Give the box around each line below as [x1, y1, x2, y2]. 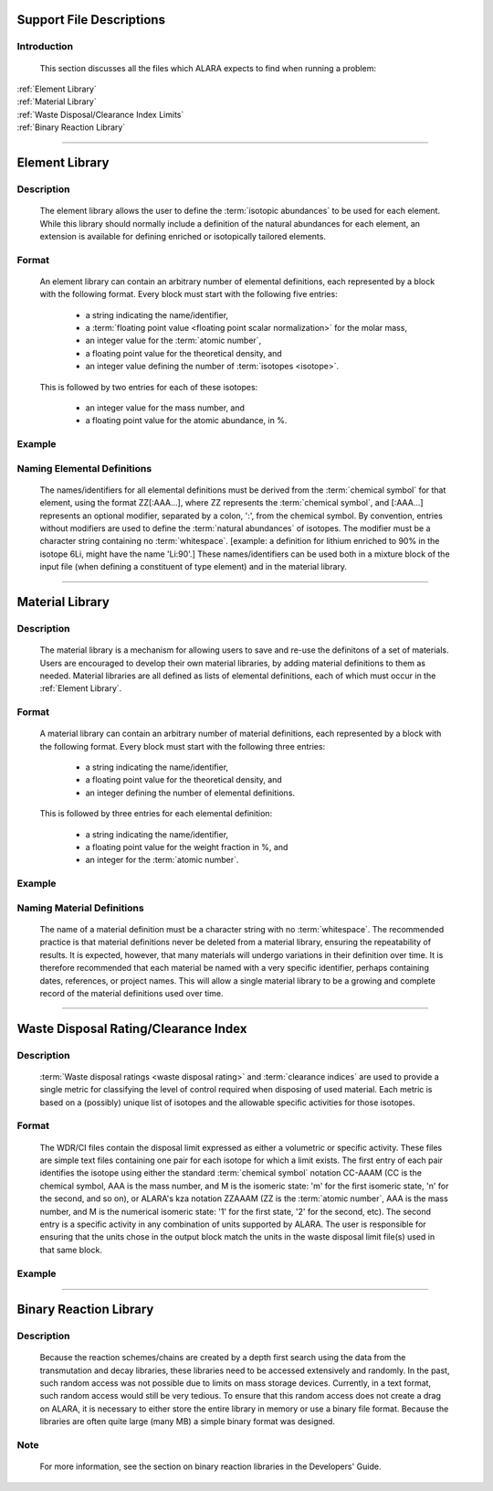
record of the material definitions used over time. [39, 987, 224, 998]
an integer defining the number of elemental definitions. [85, 787, 296, 798]
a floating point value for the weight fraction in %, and [85, 842, 288, 853]
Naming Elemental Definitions [16, 462, 152, 474]
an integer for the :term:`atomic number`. [85, 855, 239, 866]
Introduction [16, 40, 73, 53]
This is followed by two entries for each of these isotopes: [39, 381, 258, 392]
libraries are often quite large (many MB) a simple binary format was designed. [39, 1416, 335, 1427]
